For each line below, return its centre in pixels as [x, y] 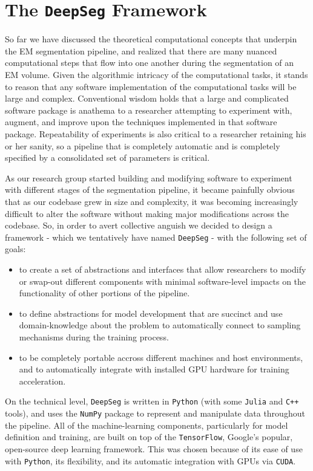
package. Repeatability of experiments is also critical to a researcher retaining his [156, 134]
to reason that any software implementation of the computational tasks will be [151, 86]
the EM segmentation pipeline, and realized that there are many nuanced [141, 50]
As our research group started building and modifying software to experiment [149, 177]
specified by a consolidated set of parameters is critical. [107, 158]
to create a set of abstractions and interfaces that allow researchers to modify [163, 269]
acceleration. [42, 381]
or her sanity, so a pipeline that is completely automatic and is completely [143, 145]
